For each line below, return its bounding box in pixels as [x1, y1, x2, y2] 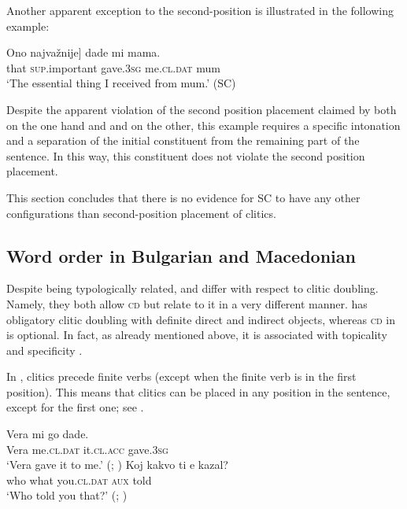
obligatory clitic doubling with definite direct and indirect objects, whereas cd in [6, 311, 395, 327]
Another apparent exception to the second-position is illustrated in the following [6, 2, 394, 18]
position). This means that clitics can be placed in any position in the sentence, [6, 383, 390, 400]
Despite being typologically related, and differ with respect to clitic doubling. [6, 280, 379, 297]
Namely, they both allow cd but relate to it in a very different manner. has [6, 295, 368, 312]
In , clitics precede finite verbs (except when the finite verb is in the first [6, 368, 357, 385]
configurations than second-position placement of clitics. [6, 205, 276, 221]
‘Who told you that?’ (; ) [6, 487, 128, 503]
